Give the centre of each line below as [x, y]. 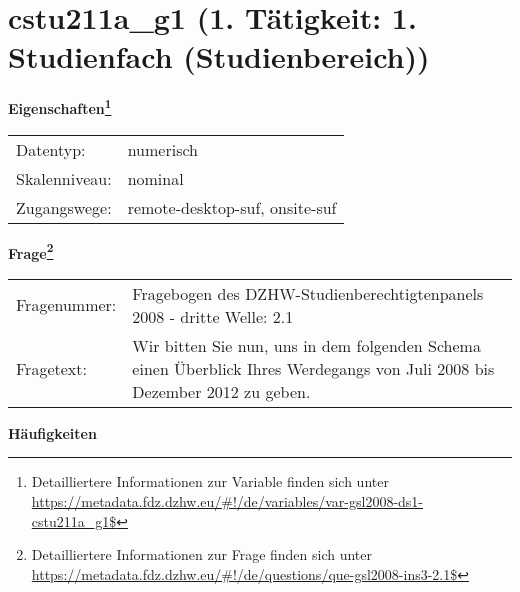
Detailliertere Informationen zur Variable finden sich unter [210, 481]
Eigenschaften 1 [60, 106]
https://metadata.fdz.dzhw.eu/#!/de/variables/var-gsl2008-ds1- [227, 501]
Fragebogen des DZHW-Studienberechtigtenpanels [308, 293]
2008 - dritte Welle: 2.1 [213, 316]
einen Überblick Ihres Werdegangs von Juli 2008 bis [313, 368]
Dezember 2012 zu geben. [221, 391]
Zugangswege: [64, 207]
